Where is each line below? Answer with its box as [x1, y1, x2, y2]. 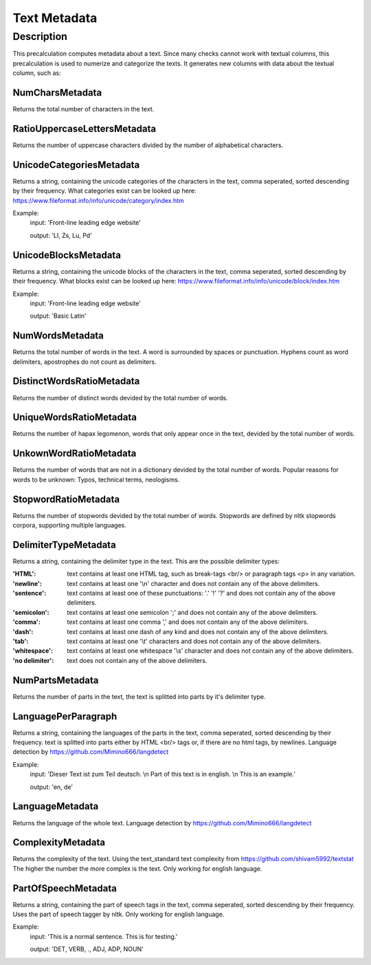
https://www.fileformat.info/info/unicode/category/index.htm [12, 196, 185, 204]
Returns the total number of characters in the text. [12, 105, 155, 113]
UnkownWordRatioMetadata [12, 448, 137, 459]
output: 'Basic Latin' [30, 312, 87, 320]
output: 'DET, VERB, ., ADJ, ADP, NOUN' [30, 945, 144, 953]
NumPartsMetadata [12, 674, 99, 686]
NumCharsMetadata [12, 87, 102, 98]
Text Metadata [12, 10, 98, 25]
